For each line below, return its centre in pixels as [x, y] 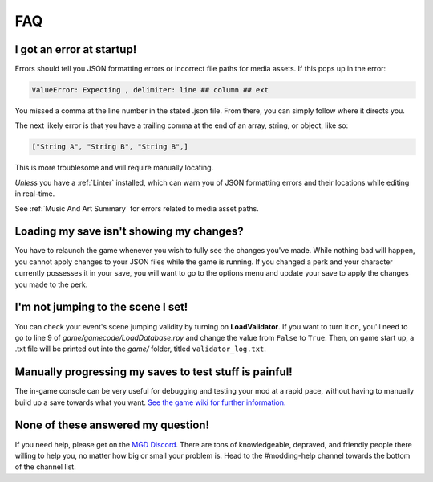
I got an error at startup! [76, 49]
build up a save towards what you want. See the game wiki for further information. [150, 402]
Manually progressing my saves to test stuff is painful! [154, 372]
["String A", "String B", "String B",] [110, 147]
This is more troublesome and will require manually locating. [114, 168]
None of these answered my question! [112, 425]
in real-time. [35, 194]
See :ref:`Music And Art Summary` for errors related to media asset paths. [137, 208]
